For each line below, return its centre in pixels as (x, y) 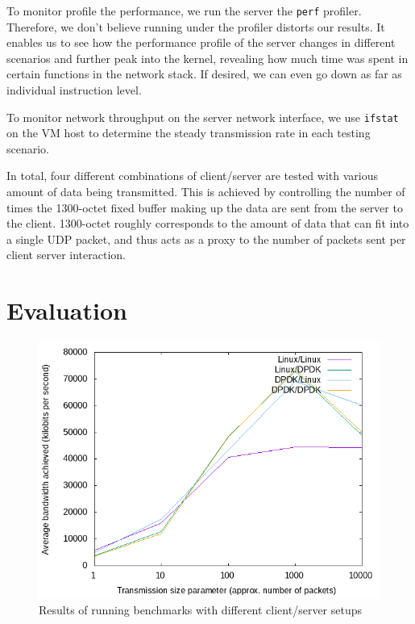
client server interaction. (66, 255)
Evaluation (67, 310)
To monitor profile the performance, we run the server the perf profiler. (184, 10)
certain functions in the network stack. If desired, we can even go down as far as (204, 74)
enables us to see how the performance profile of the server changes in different (201, 42)
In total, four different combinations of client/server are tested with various (192, 176)
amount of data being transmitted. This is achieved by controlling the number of (206, 192)
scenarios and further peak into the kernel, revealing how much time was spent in (207, 58)
